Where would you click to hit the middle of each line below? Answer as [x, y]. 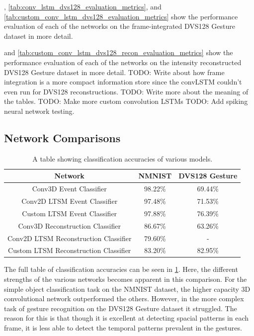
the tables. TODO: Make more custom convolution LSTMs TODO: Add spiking [126, 101]
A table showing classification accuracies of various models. [123, 158]
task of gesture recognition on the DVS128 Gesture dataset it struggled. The [121, 308]
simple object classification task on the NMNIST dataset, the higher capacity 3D [127, 289]
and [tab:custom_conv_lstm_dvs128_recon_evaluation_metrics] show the [119, 52]
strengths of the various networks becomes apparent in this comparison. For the [126, 279]
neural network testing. [39, 111]
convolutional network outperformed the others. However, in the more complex [124, 298]
